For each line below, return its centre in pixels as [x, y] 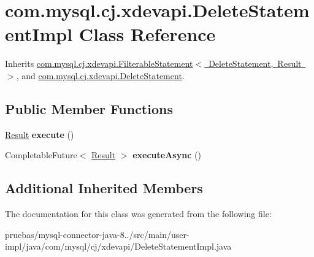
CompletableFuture [41, 155]
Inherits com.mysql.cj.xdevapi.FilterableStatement [99, 63]
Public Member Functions [89, 108]
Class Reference [147, 34]
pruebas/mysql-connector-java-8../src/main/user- [97, 234]
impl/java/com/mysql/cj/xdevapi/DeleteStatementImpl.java [118, 246]
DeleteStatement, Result [255, 63]
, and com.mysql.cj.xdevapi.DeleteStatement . [100, 75]
